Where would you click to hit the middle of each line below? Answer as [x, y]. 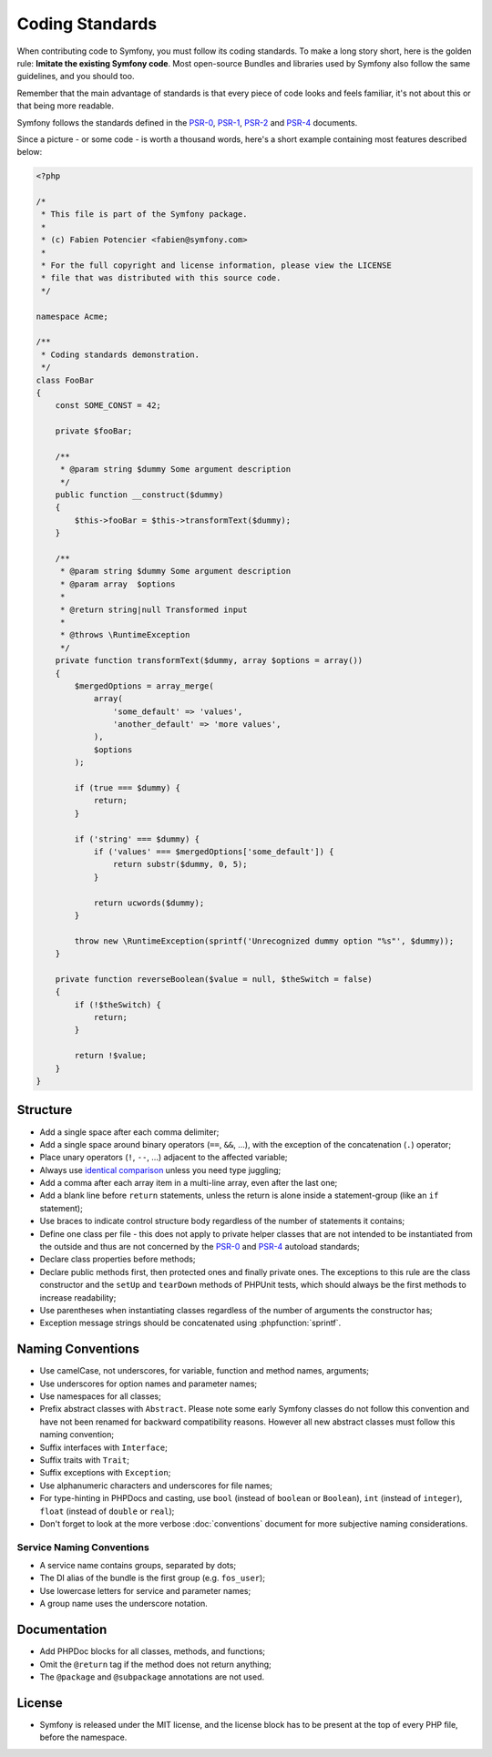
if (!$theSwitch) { [118, 1005]
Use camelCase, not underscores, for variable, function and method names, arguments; [204, 1371]
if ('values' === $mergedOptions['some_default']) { [214, 851]
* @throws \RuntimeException [125, 635]
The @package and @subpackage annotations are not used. [152, 1677]
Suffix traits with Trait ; [84, 1460]
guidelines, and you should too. [76, 77]
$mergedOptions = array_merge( [144, 686]
